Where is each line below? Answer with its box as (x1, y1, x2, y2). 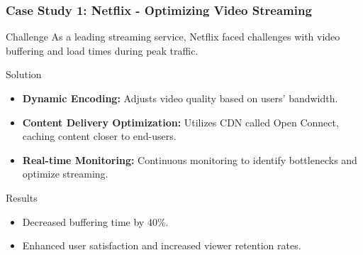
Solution (6, 67, 42, 82)
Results (6, 190, 38, 205)
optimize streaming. (22, 166, 108, 181)
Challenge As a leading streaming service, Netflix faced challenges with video (6, 29, 340, 44)
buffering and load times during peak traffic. (6, 43, 199, 58)
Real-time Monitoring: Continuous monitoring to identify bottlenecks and (22, 152, 357, 167)
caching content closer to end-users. (22, 129, 177, 143)
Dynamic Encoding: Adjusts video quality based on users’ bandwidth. (22, 91, 338, 105)
